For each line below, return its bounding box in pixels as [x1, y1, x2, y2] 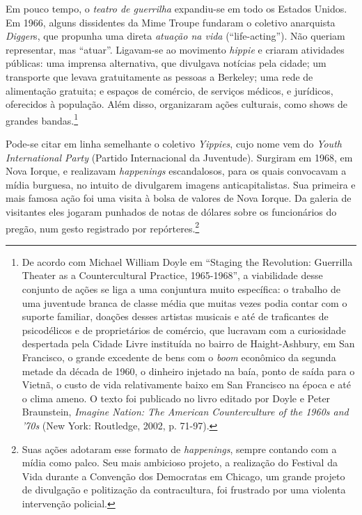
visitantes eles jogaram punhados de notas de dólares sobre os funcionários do [6, 204, 337, 219]
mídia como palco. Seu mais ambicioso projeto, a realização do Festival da [22, 455, 338, 470]
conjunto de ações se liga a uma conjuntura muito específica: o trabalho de [22, 282, 341, 296]
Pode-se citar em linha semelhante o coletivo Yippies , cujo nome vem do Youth [6, 136, 342, 150]
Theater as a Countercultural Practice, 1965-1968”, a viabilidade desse [22, 268, 323, 283]
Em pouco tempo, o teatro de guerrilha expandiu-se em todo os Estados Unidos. [6, 1, 347, 15]
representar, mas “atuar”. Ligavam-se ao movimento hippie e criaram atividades [6, 42, 345, 56]
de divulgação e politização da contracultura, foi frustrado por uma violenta [22, 482, 346, 497]
